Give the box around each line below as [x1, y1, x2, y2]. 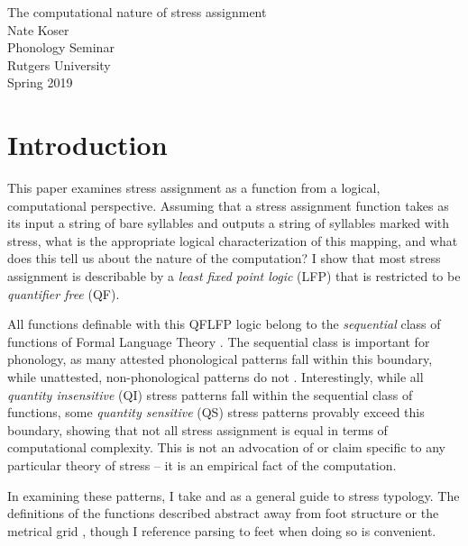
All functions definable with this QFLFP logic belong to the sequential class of [7, 314, 441, 333]
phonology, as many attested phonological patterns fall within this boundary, [7, 350, 433, 369]
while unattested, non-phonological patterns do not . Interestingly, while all [7, 368, 424, 387]
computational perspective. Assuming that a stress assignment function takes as [7, 196, 449, 214]
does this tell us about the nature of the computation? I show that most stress [7, 249, 441, 268]
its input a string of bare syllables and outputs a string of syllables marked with [7, 214, 450, 232]
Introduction [7, 126, 168, 163]
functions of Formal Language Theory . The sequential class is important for [7, 332, 430, 350]
